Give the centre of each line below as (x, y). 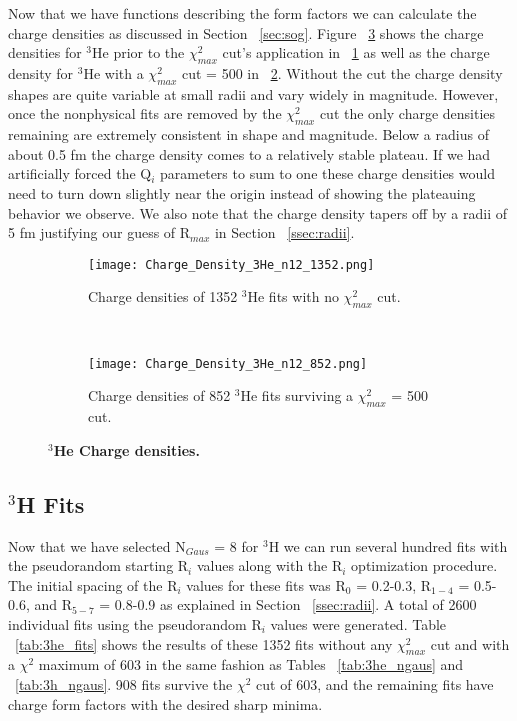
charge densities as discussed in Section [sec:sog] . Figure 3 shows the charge (246, 32)
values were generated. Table (358, 624)
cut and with (470, 643)
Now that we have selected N (97, 545)
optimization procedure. (424, 565)
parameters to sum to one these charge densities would (327, 173)
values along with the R (269, 565)
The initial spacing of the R (93, 584)
